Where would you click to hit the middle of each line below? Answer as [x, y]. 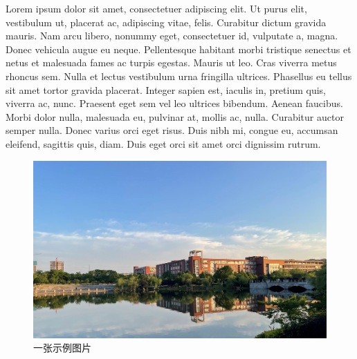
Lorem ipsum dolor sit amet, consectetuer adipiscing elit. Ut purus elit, [156, 8]
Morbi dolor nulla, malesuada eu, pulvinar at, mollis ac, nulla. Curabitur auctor [175, 116]
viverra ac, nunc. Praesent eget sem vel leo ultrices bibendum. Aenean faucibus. [174, 103]
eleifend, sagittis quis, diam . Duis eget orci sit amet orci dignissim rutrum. [163, 143]
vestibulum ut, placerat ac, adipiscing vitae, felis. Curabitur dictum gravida [166, 22]
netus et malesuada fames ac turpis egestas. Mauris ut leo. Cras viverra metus [171, 62]
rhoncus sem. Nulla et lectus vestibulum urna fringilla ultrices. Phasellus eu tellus [179, 76]
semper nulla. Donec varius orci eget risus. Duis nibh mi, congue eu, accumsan [172, 130]
